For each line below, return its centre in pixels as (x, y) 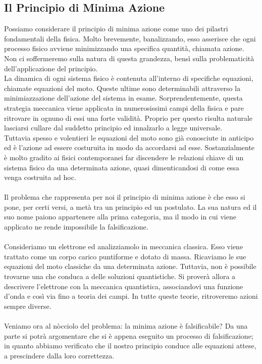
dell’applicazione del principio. (51, 68)
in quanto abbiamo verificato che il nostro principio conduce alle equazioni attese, (130, 346)
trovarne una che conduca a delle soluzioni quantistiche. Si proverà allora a (120, 276)
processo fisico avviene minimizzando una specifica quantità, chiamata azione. (124, 48)
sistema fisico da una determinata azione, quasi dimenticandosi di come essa (122, 167)
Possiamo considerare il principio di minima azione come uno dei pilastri (116, 29)
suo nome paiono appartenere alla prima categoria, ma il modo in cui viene (120, 217)
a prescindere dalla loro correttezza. (59, 355)
